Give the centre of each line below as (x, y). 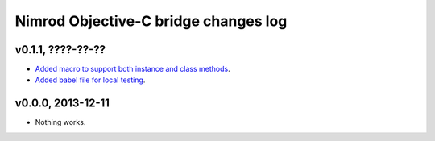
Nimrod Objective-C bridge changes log (151, 21)
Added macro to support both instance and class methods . (133, 69)
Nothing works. (60, 122)
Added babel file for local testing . (90, 80)
